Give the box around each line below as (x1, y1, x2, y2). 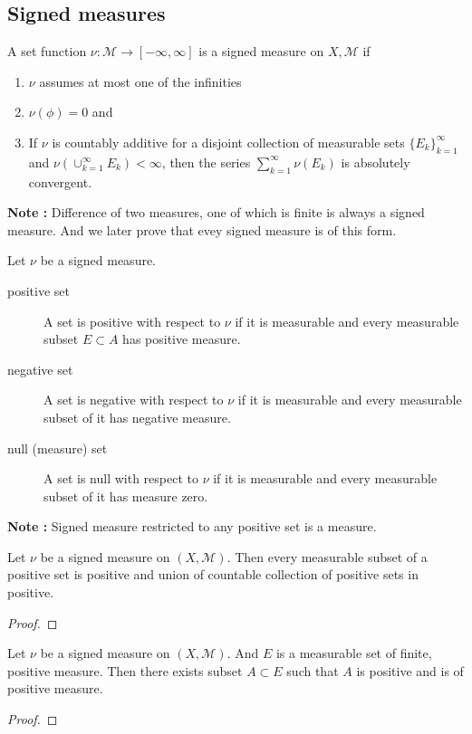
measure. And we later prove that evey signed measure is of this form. (7, 220, 397, 239)
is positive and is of (356, 661, 464, 680)
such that (286, 661, 339, 680)
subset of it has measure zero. (43, 486, 208, 505)
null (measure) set (7, 438, 108, 457)
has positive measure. (122, 329, 241, 348)
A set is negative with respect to (43, 390, 224, 409)
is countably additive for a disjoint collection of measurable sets (52, 132, 405, 151)
